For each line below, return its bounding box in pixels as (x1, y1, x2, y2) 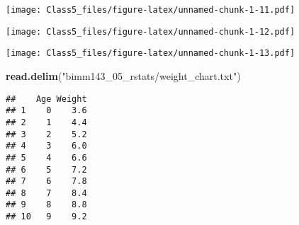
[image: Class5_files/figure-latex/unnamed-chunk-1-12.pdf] (6, 26, 295, 37)
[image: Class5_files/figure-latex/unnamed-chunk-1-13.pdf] (6, 48, 295, 59)
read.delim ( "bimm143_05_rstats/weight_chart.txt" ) (6, 68, 241, 83)
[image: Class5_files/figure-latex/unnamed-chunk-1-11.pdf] (6, 5, 295, 15)
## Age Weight (6, 93, 87, 104)
